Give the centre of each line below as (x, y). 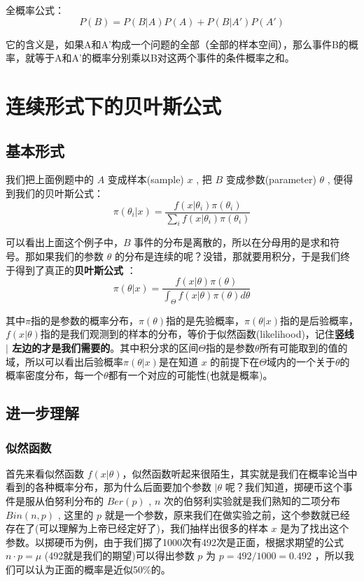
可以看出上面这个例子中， (64, 242)
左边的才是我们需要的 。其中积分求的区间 (105, 348)
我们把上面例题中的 (50, 179)
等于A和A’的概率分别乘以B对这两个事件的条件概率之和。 (164, 58)
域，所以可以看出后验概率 (64, 361)
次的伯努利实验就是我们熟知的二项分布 (252, 501)
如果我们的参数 (69, 256)
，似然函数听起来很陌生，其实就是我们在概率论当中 (240, 473)
